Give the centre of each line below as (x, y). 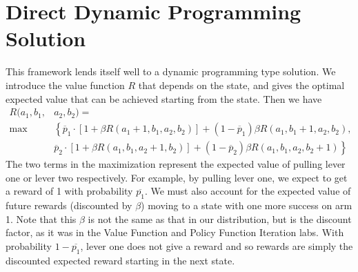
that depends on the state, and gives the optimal (241, 85)
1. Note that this (41, 218)
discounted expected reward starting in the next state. (120, 260)
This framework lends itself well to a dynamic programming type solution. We (171, 71)
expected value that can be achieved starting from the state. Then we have (164, 98)
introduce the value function (65, 85)
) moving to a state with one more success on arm (247, 205)
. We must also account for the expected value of (248, 191)
